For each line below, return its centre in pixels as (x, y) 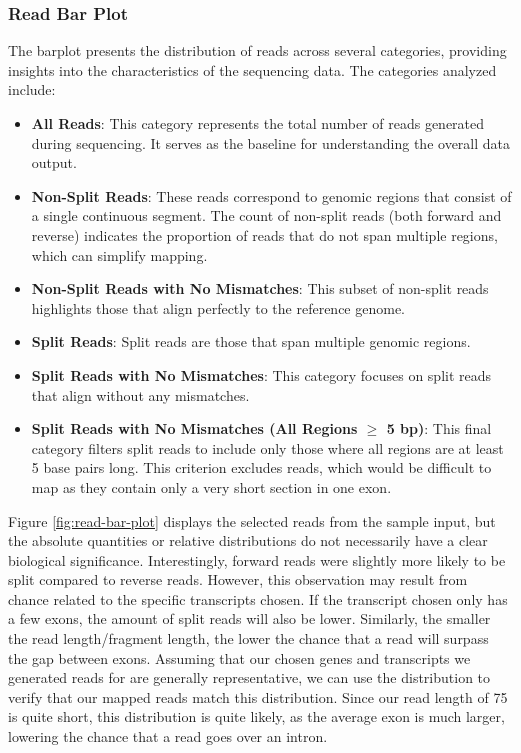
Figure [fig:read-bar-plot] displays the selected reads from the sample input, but (252, 520)
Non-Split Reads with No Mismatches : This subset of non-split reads (260, 288)
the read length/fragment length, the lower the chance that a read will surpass (248, 638)
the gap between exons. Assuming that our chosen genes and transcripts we (239, 657)
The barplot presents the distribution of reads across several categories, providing (257, 50)
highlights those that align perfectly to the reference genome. (218, 307)
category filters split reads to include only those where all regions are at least (267, 447)
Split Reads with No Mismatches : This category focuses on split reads (261, 374)
